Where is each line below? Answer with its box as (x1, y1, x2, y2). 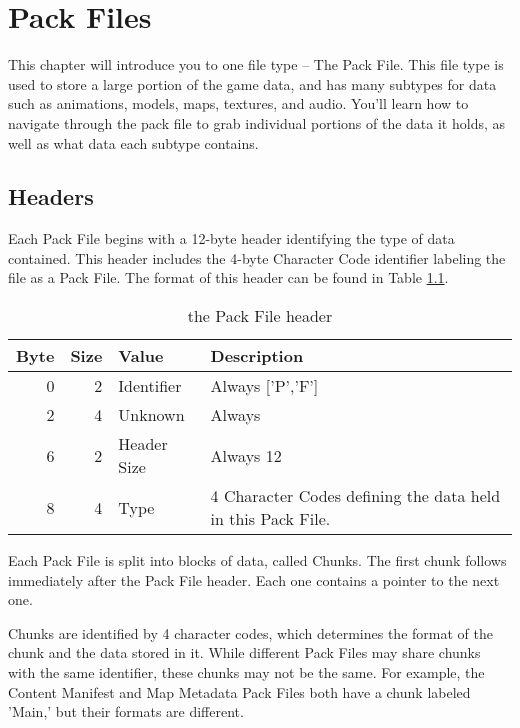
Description (210, 344, 304, 368)
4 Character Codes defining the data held (210, 484, 501, 508)
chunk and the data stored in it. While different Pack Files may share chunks (8, 642, 481, 663)
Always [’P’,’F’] (210, 374, 319, 398)
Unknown (118, 403, 185, 427)
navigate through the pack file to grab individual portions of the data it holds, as (8, 112, 506, 133)
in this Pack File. (210, 507, 331, 531)
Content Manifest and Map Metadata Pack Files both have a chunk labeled (8, 681, 471, 702)
